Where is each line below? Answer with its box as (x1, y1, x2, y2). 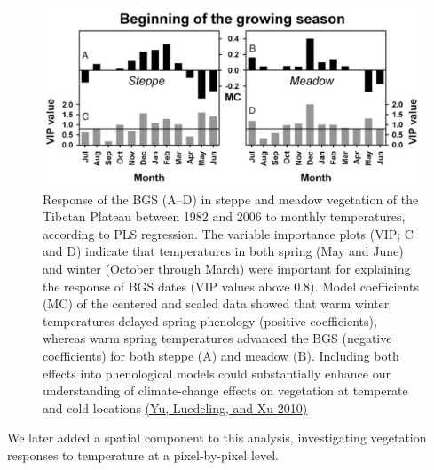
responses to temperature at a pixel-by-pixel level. (7, 445, 279, 464)
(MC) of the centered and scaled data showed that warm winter (43, 294, 390, 313)
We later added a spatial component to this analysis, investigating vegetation (7, 428, 427, 447)
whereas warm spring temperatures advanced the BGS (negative (43, 329, 392, 347)
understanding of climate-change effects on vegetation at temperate (43, 381, 408, 400)
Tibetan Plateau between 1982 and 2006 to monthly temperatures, (43, 207, 406, 226)
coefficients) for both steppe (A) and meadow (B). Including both (43, 347, 399, 364)
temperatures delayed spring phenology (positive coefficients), (43, 311, 377, 330)
